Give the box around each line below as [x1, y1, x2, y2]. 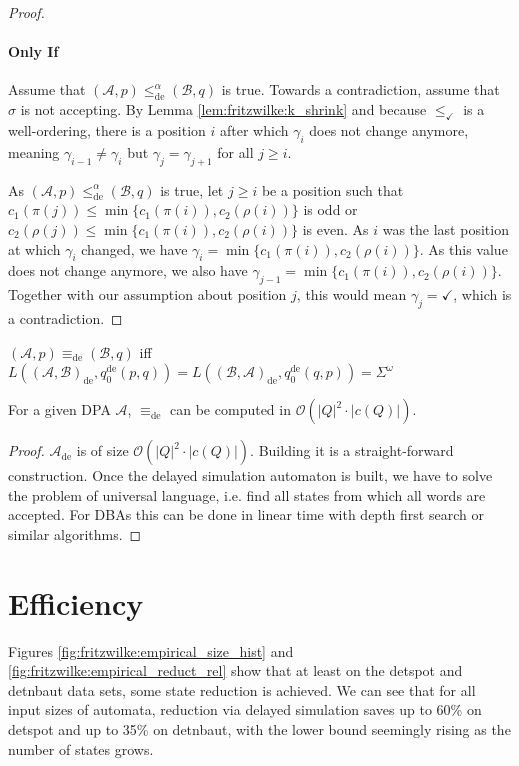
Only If [8, 41, 59, 62]
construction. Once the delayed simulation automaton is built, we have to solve [8, 465, 493, 486]
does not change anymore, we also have [8, 260, 248, 281]
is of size [76, 440, 129, 461]
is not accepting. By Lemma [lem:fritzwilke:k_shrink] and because [20, 99, 427, 120]
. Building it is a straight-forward [250, 440, 454, 461]
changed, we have [81, 238, 188, 259]
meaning [8, 141, 60, 162]
